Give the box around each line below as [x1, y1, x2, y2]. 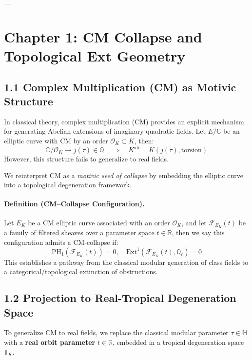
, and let [181, 217, 207, 227]
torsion [181, 147, 202, 154]
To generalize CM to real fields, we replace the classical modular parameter [4, 327, 229, 338]
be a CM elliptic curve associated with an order [28, 217, 170, 227]
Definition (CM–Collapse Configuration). [4, 199, 145, 209]
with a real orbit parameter [4, 337, 96, 347]
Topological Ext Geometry [4, 45, 186, 65]
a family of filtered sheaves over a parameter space [4, 227, 155, 238]
